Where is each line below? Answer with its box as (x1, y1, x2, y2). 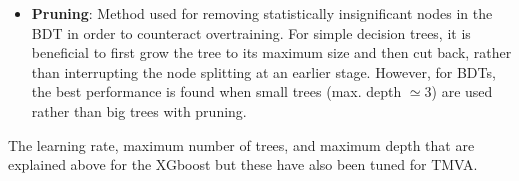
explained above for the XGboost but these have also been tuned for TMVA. (8, 154, 478, 175)
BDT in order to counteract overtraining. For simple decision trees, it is (31, 22, 471, 43)
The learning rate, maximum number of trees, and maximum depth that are (8, 134, 475, 155)
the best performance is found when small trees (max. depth (31, 81, 402, 102)
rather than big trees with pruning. (31, 100, 247, 121)
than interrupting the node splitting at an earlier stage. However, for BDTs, (31, 61, 496, 82)
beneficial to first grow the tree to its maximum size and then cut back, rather (31, 42, 512, 63)
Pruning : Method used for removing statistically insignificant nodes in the (31, 3, 493, 23)
